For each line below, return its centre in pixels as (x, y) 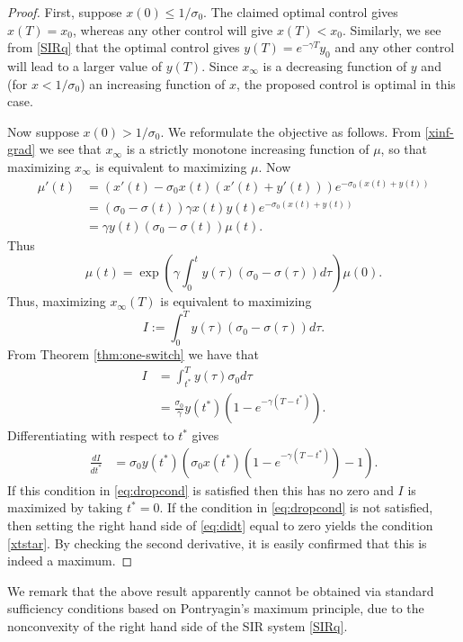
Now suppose (43, 131)
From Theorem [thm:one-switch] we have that (133, 354)
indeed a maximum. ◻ (70, 561)
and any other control (395, 47)
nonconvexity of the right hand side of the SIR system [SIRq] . (178, 625)
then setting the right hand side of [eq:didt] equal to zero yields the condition (220, 524)
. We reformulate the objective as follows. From (291, 131)
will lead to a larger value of (85, 65)
